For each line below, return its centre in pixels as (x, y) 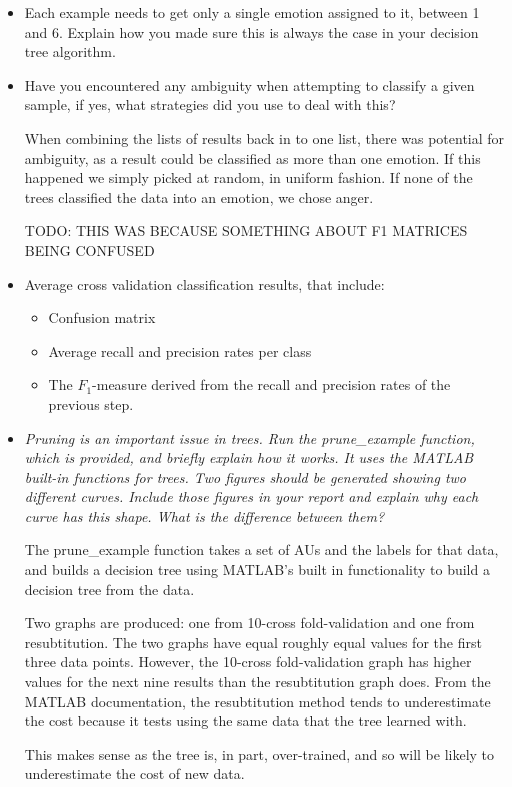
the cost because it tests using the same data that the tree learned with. (245, 720)
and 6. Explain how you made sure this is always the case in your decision (251, 31)
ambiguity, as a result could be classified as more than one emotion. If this (252, 157)
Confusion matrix (102, 317)
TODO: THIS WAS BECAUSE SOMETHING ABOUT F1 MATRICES (246, 230)
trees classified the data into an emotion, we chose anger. (199, 196)
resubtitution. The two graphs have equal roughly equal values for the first (253, 641)
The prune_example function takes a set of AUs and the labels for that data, (261, 549)
